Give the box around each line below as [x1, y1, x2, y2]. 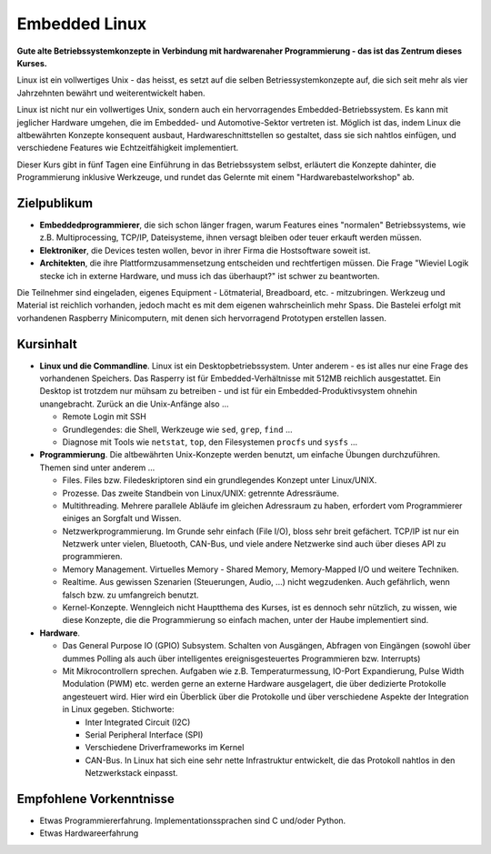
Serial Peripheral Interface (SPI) [85, 728, 204, 740]
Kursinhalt [16, 337, 77, 352]
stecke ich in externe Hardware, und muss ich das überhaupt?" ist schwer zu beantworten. [39, 270, 380, 281]
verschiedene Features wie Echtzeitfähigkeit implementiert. [16, 142, 239, 154]
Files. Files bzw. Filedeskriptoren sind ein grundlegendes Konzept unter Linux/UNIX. [62, 475, 377, 486]
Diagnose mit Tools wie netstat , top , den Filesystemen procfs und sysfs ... [62, 437, 358, 447]
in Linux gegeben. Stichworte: [62, 704, 175, 715]
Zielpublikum [16, 196, 94, 211]
